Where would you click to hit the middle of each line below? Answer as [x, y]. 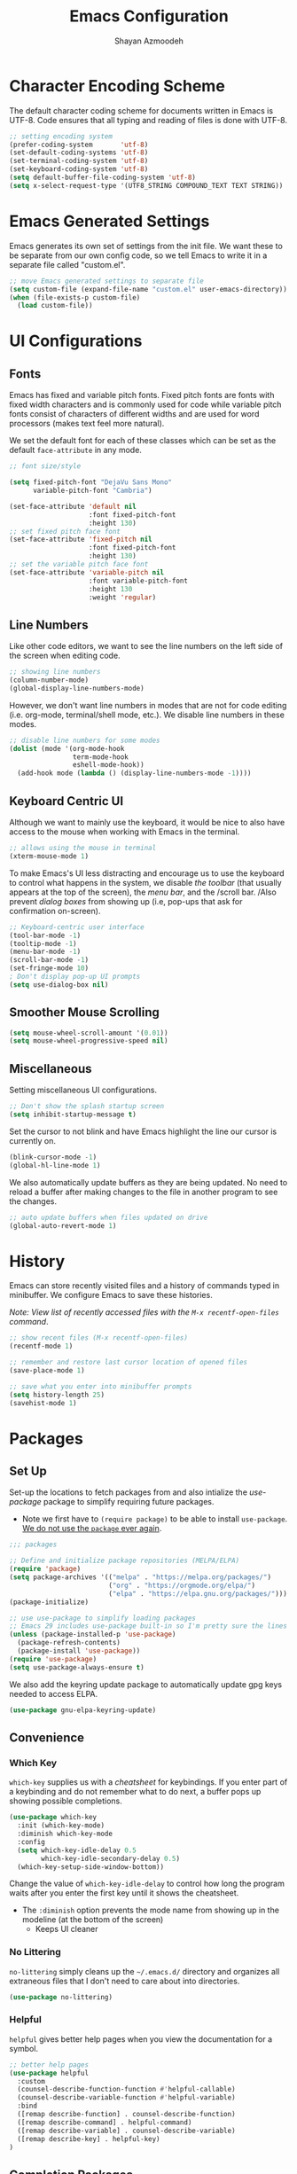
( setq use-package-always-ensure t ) [77, 1667]
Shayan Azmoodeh [149, 41]
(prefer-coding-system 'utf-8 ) [79, 145]
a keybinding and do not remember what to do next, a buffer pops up [135, 1792]
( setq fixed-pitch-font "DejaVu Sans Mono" [91, 482]
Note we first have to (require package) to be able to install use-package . [155, 1519]
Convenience [47, 1737]
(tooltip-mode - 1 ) [43, 943]
